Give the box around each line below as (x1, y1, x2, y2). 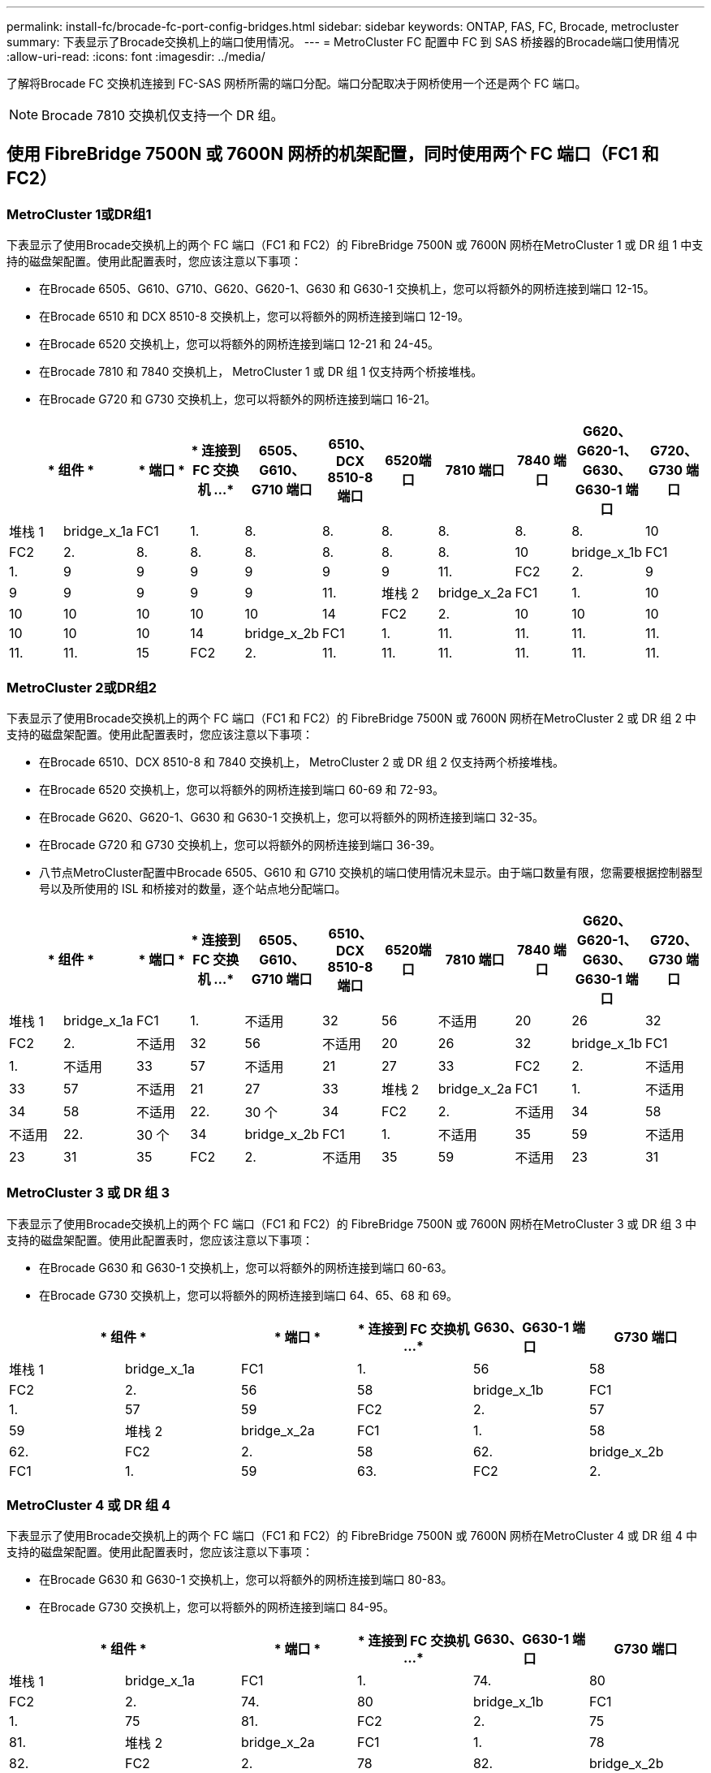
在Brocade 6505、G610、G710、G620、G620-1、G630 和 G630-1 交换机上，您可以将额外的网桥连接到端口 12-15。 (39, 282, 655, 296)
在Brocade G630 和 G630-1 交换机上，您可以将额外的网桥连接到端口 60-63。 (39, 1260, 453, 1275)
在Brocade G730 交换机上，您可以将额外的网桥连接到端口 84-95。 (39, 1600, 394, 1615)
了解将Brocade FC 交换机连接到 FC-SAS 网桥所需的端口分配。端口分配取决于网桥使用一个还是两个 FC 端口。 (6, 76, 587, 90)
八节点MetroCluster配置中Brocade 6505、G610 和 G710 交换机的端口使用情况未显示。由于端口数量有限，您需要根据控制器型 (39, 865, 703, 879)
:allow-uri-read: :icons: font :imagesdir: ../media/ (6, 50, 265, 63)
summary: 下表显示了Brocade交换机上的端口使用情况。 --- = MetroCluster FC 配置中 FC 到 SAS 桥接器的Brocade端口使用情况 (6, 35, 679, 49)
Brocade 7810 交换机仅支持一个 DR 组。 (41, 107, 284, 123)
